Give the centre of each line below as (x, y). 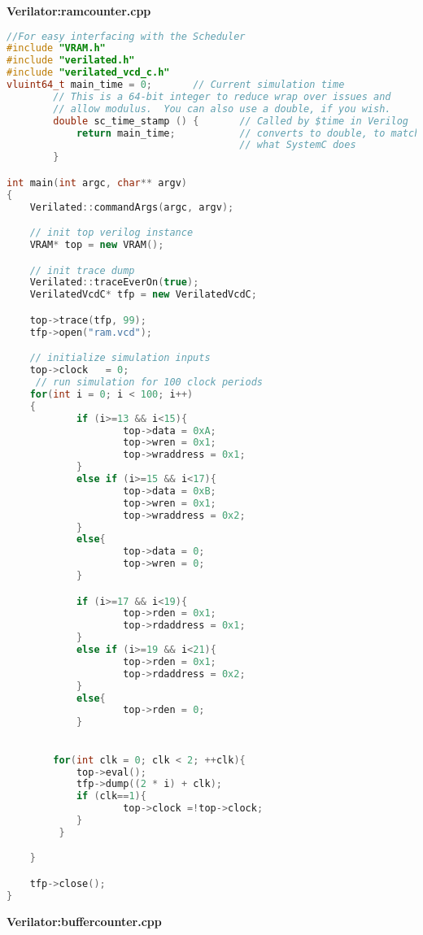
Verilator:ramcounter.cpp (79, 11)
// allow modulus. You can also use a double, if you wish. (222, 109)
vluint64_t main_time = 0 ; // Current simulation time (176, 85)
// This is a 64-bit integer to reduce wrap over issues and (222, 96)
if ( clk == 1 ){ (111, 796)
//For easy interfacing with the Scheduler (126, 36)
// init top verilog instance (111, 233)
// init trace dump (82, 270)
